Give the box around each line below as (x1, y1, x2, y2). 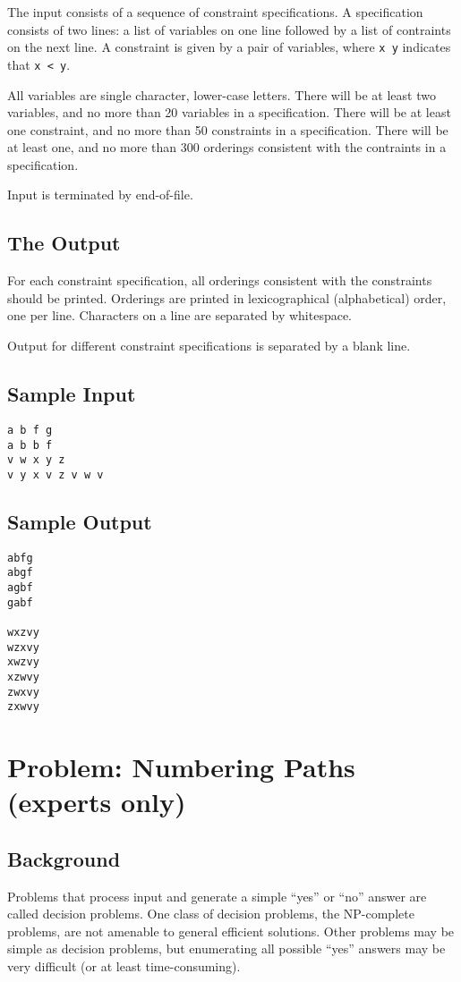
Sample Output (7, 507, 152, 535)
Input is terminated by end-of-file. (7, 185, 193, 204)
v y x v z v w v (7, 468, 104, 481)
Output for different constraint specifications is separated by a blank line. (7, 336, 411, 355)
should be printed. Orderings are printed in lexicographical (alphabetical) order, (7, 288, 447, 307)
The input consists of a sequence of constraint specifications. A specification (7, 3, 423, 21)
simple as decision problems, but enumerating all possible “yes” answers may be (7, 939, 446, 958)
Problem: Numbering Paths (7, 749, 355, 785)
